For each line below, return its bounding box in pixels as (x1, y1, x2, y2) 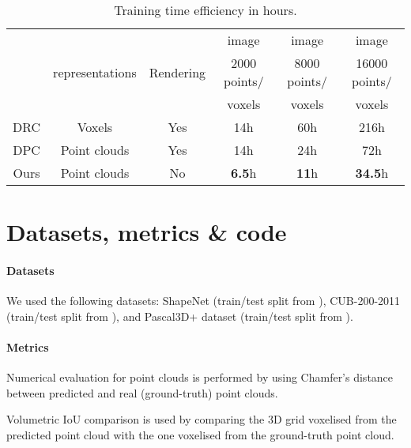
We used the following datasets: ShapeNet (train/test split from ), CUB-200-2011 (6, 292, 401, 309)
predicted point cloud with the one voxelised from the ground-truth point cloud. (6, 426, 394, 442)
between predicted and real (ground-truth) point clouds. (6, 384, 278, 401)
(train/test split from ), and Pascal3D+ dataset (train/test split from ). (6, 307, 353, 324)
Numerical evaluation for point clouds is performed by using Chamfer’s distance (6, 369, 394, 386)
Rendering (149, 62, 206, 81)
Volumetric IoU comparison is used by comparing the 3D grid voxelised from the (6, 411, 397, 427)
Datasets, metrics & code (6, 216, 287, 248)
